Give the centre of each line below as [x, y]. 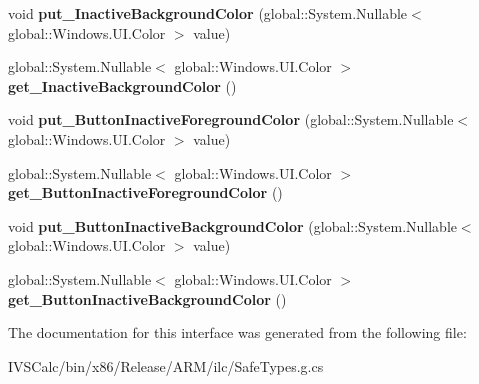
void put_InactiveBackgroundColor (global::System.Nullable [208, 13]
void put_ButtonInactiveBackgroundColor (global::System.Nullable [232, 225]
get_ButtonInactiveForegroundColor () [145, 192]
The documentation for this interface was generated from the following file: [237, 332]
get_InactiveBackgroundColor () [122, 85]
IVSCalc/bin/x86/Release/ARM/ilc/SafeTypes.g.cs [166, 365]
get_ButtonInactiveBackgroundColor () [147, 298]
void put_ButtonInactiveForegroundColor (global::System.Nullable [231, 119]
